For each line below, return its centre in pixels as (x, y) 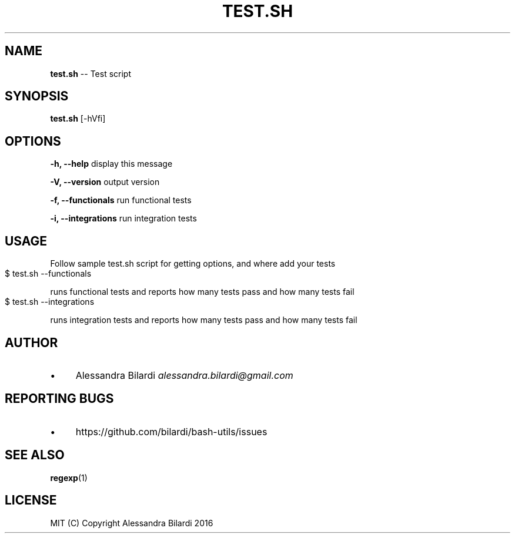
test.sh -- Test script (91, 73)
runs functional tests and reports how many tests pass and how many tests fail (202, 292)
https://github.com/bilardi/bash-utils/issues (171, 431)
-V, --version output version (105, 182)
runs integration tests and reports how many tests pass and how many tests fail (204, 320)
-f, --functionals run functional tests (121, 200)
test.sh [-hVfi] (78, 119)
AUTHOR (31, 342)
